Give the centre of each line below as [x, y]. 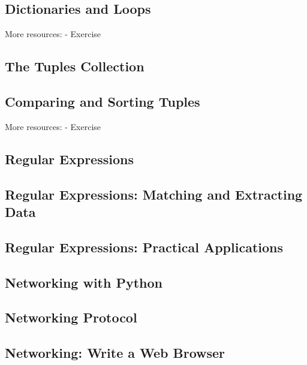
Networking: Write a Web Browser [115, 353]
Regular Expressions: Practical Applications [144, 247]
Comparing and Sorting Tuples [103, 101]
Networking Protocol [71, 317]
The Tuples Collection [75, 66]
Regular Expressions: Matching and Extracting [154, 194]
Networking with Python [84, 282]
